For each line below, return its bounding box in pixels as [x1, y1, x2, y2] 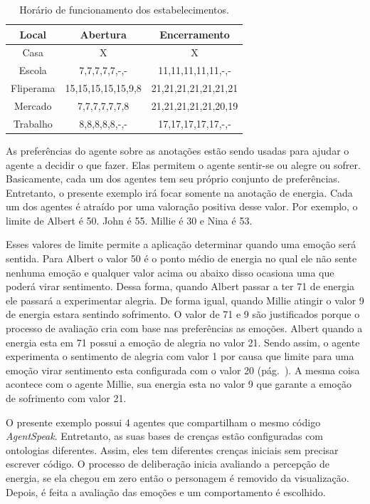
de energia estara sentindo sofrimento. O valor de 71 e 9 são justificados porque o [6, 307, 360, 322]
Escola [18, 63, 47, 78]
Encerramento [159, 26, 230, 41]
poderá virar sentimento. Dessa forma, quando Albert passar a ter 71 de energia [6, 279, 355, 294]
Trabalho [13, 115, 53, 130]
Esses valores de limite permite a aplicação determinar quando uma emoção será [6, 237, 356, 252]
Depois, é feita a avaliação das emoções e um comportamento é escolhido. [6, 484, 326, 499]
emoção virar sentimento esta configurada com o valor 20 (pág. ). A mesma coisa [6, 362, 360, 377]
